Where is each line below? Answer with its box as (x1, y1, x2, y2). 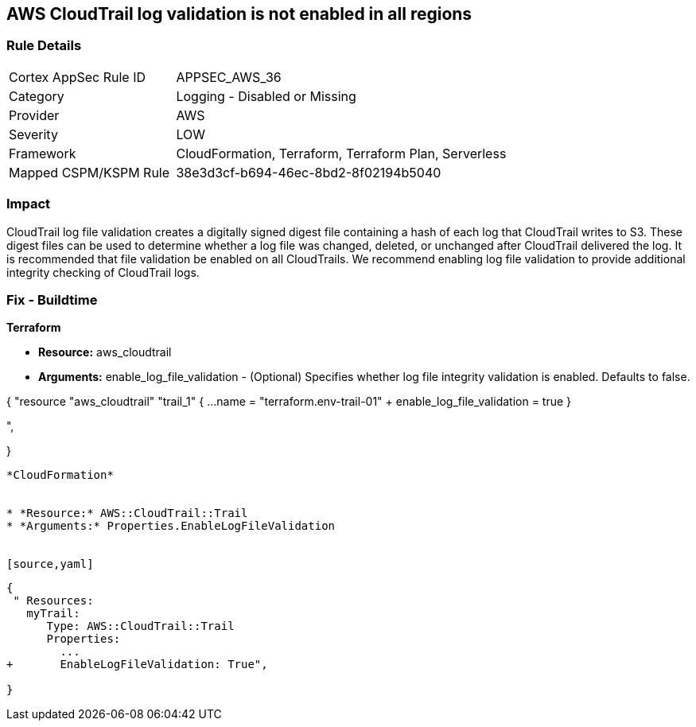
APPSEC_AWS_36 (176, 68, 282, 85)
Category (9, 87, 64, 104)
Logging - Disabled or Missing (176, 87, 356, 104)
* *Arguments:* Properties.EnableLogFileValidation (6, 519, 336, 533)
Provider (9, 107, 60, 123)
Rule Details (6, 37, 82, 54)
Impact (6, 196, 51, 212)
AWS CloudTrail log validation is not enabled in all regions (6, 4, 472, 24)
